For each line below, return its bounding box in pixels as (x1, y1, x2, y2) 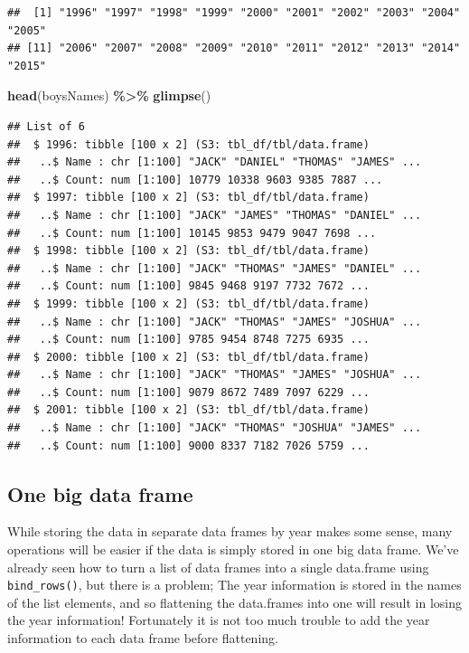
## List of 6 (7, 119, 85, 133)
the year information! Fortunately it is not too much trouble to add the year (7, 610, 430, 629)
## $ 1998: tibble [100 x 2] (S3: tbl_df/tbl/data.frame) (7, 244, 370, 258)
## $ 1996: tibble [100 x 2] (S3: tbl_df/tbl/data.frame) (7, 137, 370, 151)
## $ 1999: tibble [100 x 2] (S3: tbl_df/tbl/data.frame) (7, 297, 370, 310)
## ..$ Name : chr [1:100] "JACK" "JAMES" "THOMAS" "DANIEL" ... (7, 208, 422, 222)
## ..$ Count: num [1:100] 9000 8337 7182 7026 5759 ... (7, 439, 370, 452)
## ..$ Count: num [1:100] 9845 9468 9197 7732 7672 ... (7, 279, 370, 293)
